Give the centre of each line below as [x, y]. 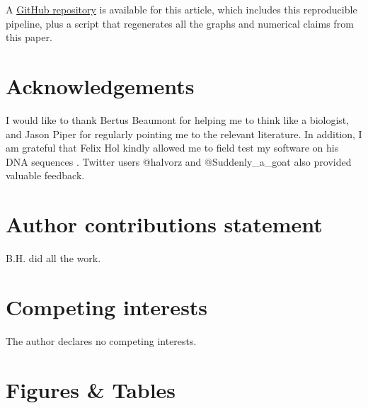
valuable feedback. [45, 175]
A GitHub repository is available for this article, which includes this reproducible [182, 9]
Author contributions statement [164, 224]
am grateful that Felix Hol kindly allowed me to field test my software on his [172, 148]
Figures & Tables [91, 389]
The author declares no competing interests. [101, 340]
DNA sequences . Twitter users [73, 161]
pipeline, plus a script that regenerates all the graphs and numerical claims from [180, 23]
